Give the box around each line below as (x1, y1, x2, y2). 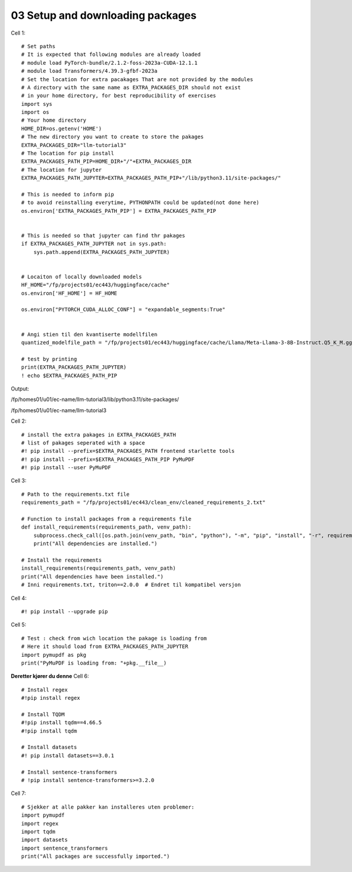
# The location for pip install (21, 150, 114, 157)
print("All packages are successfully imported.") (21, 853, 170, 860)
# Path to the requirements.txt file (21, 491, 130, 497)
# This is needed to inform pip (21, 191, 114, 198)
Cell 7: (11, 790, 26, 797)
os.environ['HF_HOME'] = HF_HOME (21, 290, 117, 296)
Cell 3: (11, 477, 26, 485)
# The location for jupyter (21, 166, 102, 173)
